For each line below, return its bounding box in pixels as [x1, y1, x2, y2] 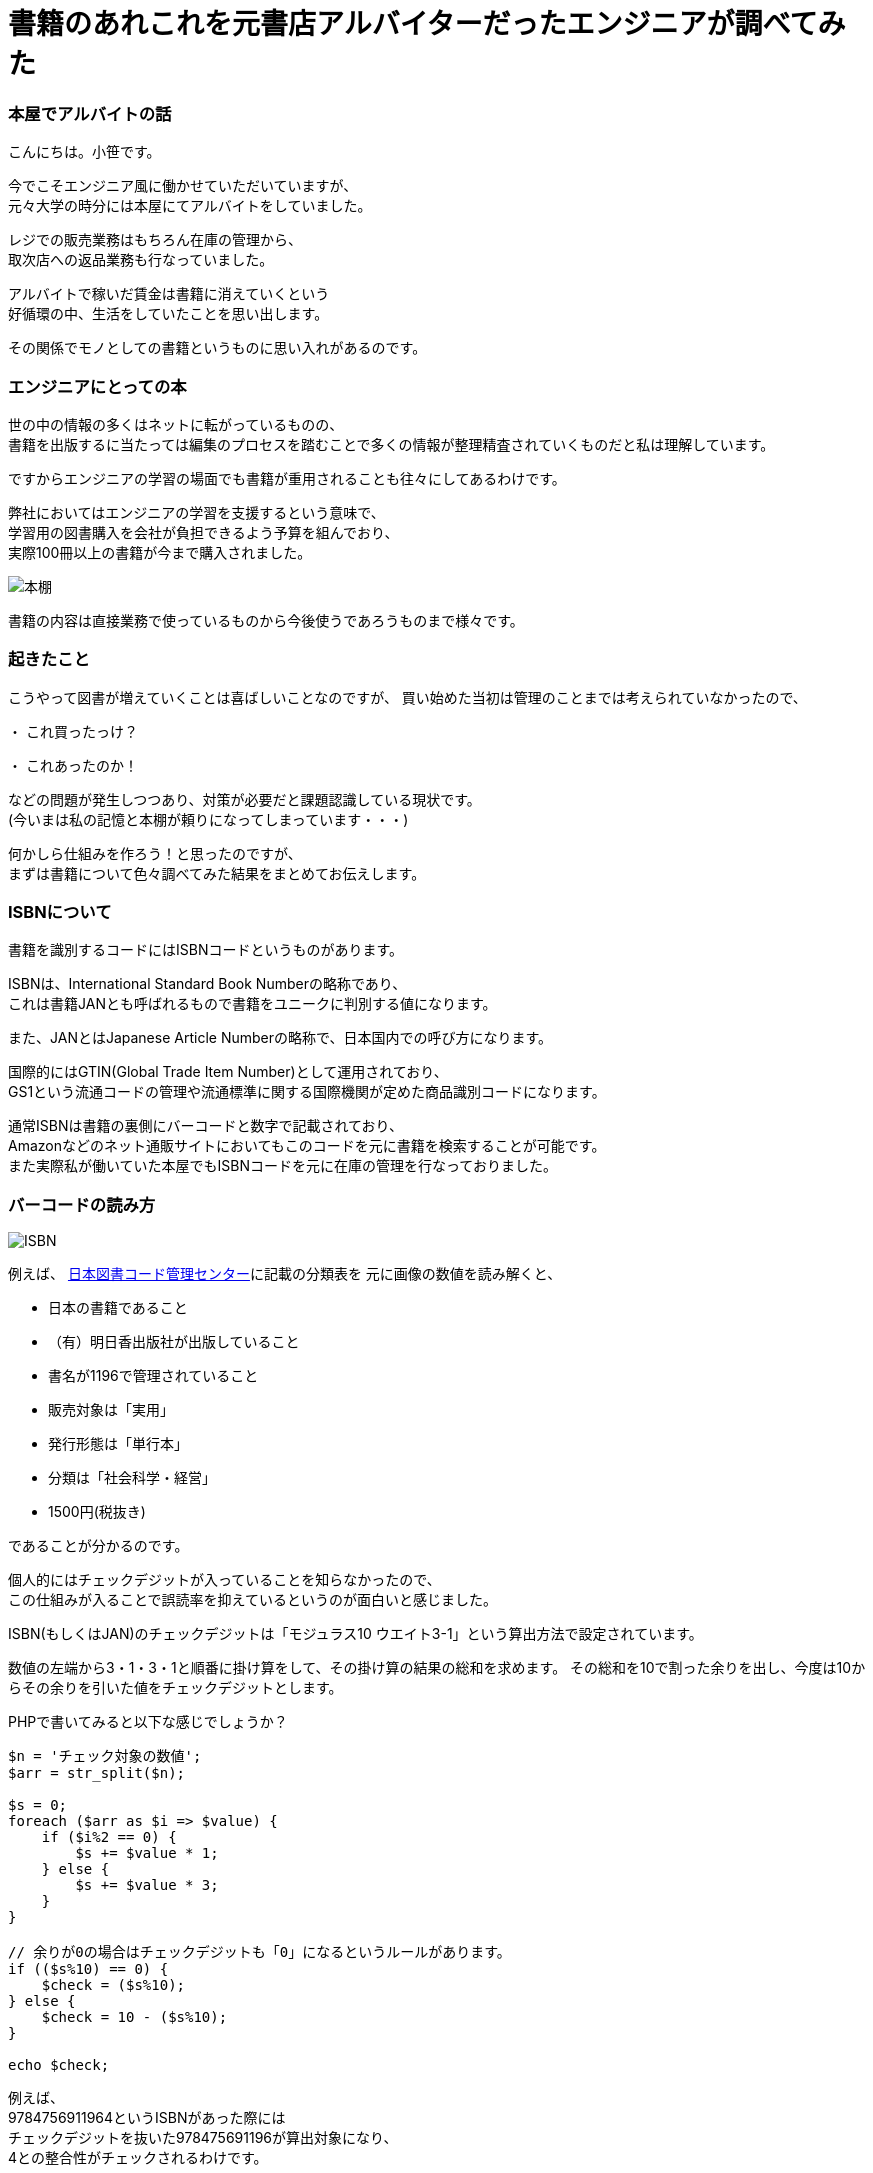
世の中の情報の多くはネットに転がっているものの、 [8, 415, 344, 433]
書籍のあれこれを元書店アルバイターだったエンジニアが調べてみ [8, 7, 846, 41]
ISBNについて [8, 902, 112, 922]
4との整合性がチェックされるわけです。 [8, 2149, 268, 2167]
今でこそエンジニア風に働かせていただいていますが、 [8, 177, 358, 195]
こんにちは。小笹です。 [8, 143, 161, 161]
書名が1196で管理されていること [48, 1367, 259, 1385]
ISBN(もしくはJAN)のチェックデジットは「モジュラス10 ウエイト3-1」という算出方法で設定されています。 [8, 1625, 703, 1643]
